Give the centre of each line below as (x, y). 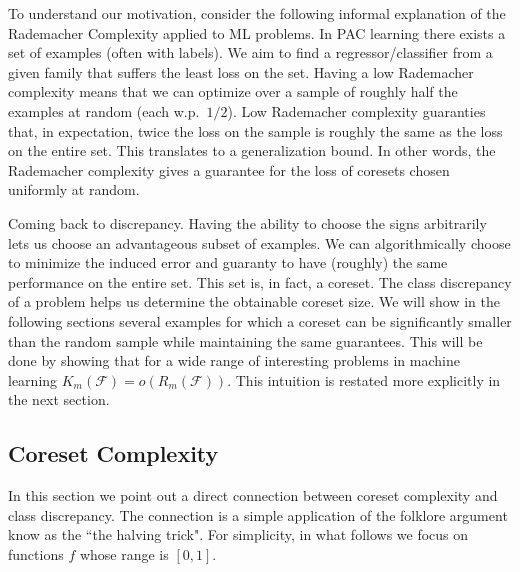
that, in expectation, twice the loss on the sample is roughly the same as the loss (255, 130)
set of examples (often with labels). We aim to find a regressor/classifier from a (250, 52)
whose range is (124, 553)
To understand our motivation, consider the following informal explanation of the (257, 13)
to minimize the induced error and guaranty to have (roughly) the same (228, 262)
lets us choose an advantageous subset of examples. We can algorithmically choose (259, 242)
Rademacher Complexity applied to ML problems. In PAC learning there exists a (257, 32)
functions (36, 553)
